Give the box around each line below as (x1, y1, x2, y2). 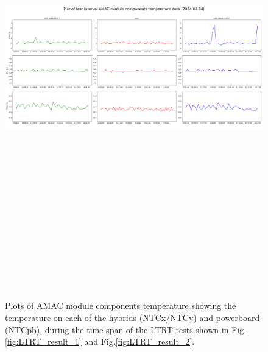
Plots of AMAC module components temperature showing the (5, 299, 236, 312)
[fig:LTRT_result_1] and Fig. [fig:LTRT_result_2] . (5, 335, 195, 348)
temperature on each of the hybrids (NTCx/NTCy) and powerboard (5, 311, 260, 324)
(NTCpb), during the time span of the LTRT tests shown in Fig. (5, 323, 247, 336)
